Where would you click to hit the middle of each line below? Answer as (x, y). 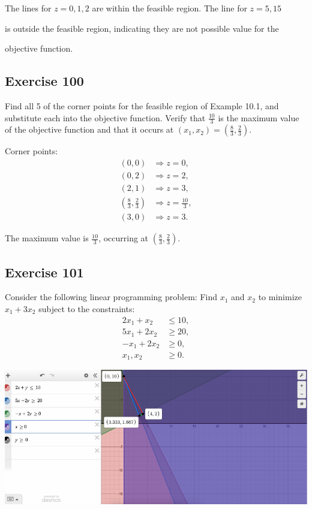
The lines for (28, 8)
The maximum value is (47, 238)
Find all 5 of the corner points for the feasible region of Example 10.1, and (142, 105)
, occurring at (124, 238)
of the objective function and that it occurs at (89, 129)
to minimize (280, 297)
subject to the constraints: (87, 308)
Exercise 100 (44, 81)
